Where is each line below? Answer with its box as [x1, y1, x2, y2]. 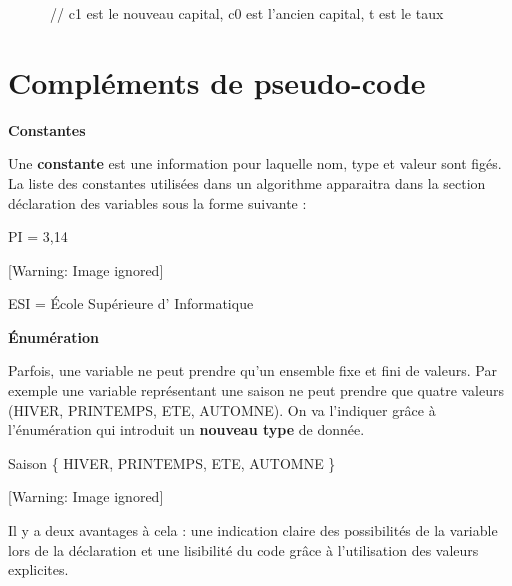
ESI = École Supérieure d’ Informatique [8, 293, 254, 314]
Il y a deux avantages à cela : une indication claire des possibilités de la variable [8, 520, 498, 541]
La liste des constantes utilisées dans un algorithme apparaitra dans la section [8, 172, 486, 193]
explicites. [8, 559, 69, 580]
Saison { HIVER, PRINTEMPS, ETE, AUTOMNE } [8, 452, 336, 473]
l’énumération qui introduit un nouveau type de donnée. [8, 419, 365, 440]
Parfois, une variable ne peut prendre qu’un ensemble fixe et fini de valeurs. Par [8, 360, 497, 381]
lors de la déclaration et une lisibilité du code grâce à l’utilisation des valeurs [8, 539, 479, 560]
